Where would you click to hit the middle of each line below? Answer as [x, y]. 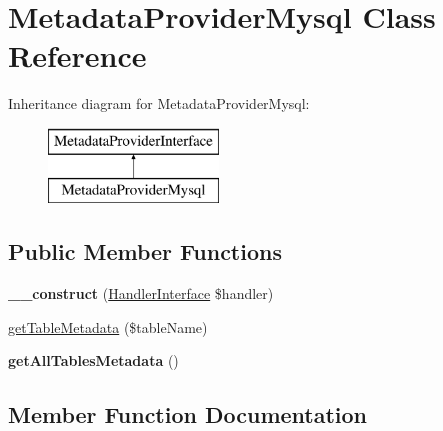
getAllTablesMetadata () [93, 360]
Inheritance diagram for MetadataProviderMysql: [159, 103]
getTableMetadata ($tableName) [108, 326]
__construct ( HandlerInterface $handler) [141, 293]
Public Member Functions [145, 251]
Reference [77, 55]
